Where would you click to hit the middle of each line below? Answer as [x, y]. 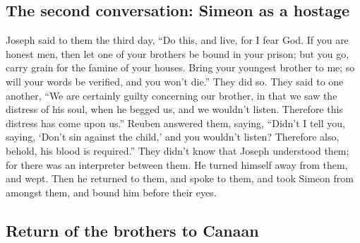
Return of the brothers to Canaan [132, 230]
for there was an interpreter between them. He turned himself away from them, [177, 164]
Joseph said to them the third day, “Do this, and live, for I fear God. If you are [177, 40]
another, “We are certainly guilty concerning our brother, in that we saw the [172, 95]
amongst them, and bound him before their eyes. [111, 192]
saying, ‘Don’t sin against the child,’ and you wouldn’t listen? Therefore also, [173, 137]
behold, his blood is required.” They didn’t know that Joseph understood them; [178, 150]
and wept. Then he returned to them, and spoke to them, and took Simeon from [180, 178]
